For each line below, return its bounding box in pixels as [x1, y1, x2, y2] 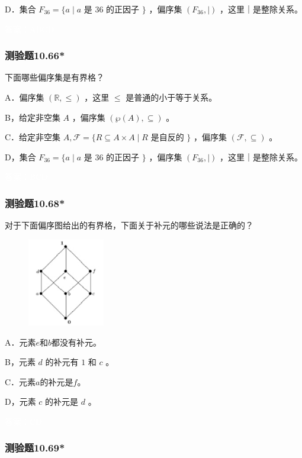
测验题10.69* [5, 440, 65, 455]
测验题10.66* [5, 48, 65, 63]
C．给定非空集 [5, 131, 61, 143]
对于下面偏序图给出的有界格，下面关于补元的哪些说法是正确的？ [5, 219, 253, 231]
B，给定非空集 [5, 111, 60, 123]
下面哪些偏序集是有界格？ [5, 71, 104, 83]
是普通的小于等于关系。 [126, 91, 217, 103]
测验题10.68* [5, 195, 65, 210]
